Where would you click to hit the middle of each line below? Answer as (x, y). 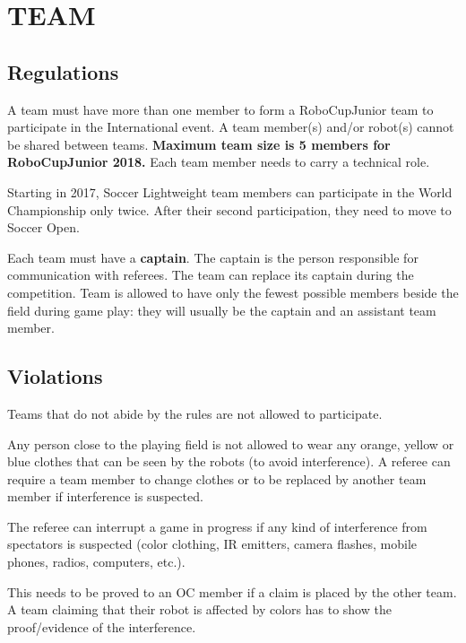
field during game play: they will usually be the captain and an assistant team (222, 310)
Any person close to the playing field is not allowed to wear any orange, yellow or (231, 443)
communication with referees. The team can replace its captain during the (211, 275)
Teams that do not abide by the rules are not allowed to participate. (195, 413)
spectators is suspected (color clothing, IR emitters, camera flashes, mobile (212, 544)
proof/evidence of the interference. (102, 626)
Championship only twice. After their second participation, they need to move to (229, 209)
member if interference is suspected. (105, 496)
